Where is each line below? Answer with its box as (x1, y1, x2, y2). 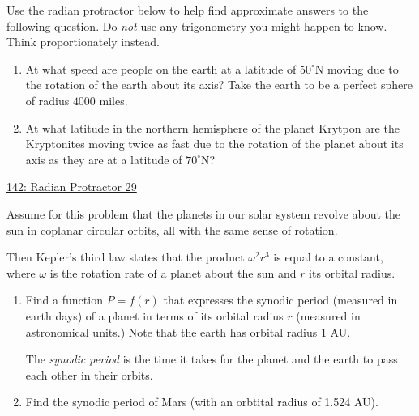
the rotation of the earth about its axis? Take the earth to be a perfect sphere (25, 76, 413, 93)
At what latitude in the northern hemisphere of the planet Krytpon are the (25, 119, 400, 136)
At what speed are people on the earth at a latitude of (25, 60, 297, 77)
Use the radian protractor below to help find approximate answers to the (6, 2, 369, 18)
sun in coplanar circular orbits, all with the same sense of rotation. (6, 221, 338, 238)
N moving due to (314, 60, 399, 77)
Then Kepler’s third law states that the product (6, 248, 245, 265)
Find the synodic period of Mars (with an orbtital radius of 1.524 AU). (25, 393, 378, 410)
